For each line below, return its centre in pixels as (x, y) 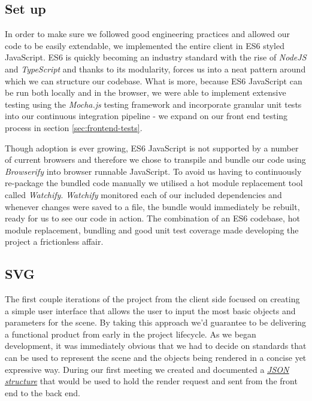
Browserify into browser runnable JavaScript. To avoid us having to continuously (153, 171)
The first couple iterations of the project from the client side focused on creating (152, 299)
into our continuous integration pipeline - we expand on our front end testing (146, 116)
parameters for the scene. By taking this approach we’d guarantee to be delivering (156, 322)
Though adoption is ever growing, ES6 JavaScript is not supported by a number (152, 148)
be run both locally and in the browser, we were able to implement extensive (146, 92)
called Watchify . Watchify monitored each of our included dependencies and (143, 194)
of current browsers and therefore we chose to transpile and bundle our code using (155, 160)
